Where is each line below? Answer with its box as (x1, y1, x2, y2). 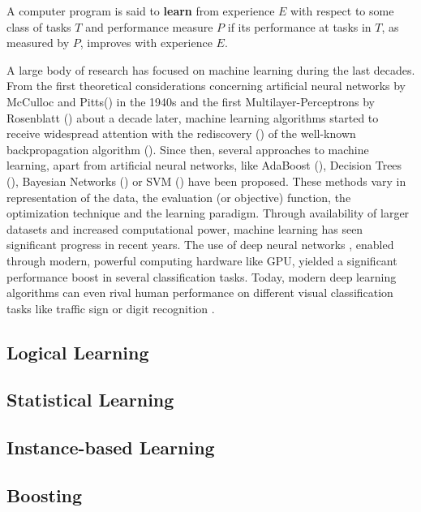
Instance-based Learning (6, 435, 215, 460)
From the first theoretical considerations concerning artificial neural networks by (6, 77, 406, 94)
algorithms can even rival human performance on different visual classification (6, 284, 393, 301)
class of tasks (6, 18, 71, 35)
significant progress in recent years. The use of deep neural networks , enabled (6, 236, 394, 253)
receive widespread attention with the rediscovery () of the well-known (6, 125, 356, 142)
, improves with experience (79, 34, 213, 51)
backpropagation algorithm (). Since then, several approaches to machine (6, 140, 369, 157)
